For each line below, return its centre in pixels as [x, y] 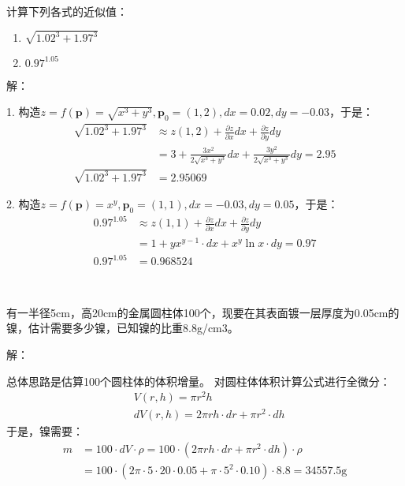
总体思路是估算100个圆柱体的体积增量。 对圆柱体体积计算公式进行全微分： [199, 381]
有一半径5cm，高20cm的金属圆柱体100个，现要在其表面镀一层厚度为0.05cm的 [203, 312]
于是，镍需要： [45, 431]
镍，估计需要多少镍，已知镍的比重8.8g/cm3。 [123, 328]
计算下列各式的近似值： [67, 11]
